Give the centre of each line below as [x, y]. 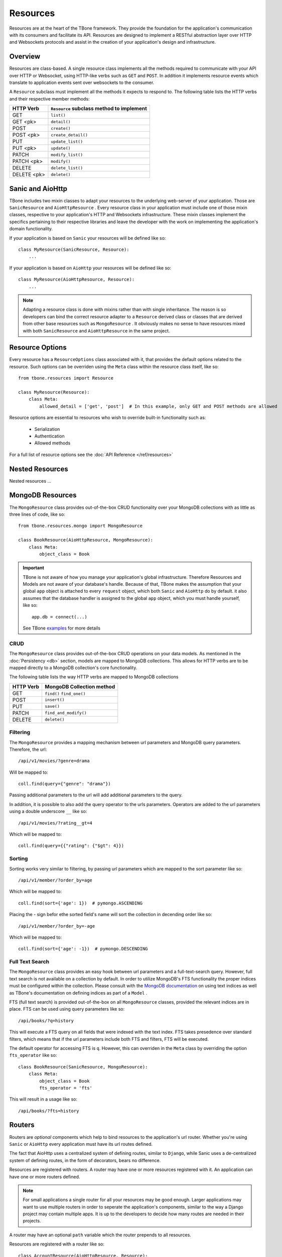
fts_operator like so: [33, 1055]
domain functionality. [31, 229]
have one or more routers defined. [45, 1177]
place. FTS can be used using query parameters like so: [67, 1009]
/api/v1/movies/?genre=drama [54, 761]
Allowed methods [52, 443]
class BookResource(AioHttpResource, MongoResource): [86, 540]
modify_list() [67, 155]
